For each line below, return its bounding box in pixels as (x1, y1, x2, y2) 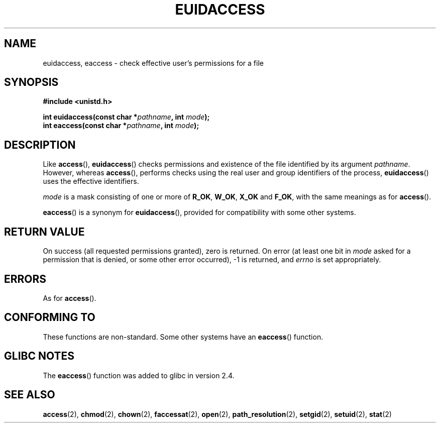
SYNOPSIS (4, 76, 59, 89)
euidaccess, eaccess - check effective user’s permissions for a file (43, 58, 264, 67)
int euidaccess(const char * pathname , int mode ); (43, 113, 210, 122)
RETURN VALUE (4, 225, 85, 238)
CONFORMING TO (4, 311, 95, 324)
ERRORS (4, 272, 47, 285)
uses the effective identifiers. (43, 177, 139, 186)
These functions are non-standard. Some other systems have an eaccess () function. (43, 332, 323, 341)
